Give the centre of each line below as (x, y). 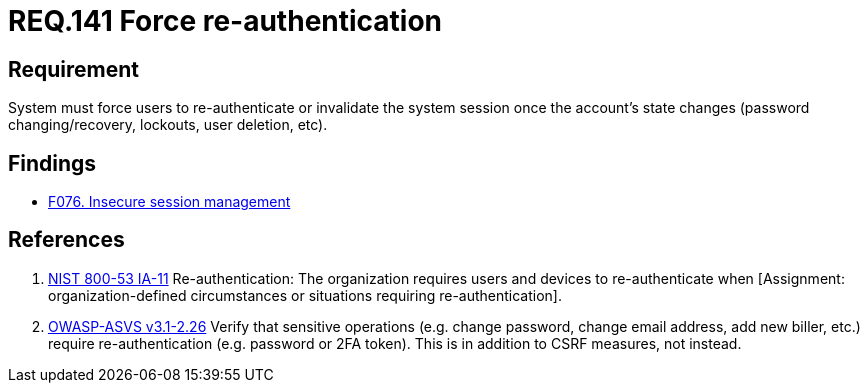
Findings (52, 163)
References (66, 240)
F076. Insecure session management (169, 202)
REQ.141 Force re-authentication (225, 21)
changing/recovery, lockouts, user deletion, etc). (168, 125)
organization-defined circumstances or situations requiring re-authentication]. (305, 295)
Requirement (74, 69)
